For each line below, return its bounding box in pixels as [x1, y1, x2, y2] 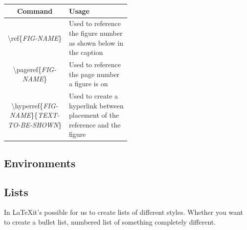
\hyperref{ [11, 100, 44, 110]
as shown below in [69, 37, 123, 48]
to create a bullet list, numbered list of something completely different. [4, 217, 216, 227]
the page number [69, 69, 120, 79]
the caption [69, 47, 103, 57]
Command [17, 5, 53, 16]
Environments [4, 155, 76, 170]
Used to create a [69, 91, 118, 101]
